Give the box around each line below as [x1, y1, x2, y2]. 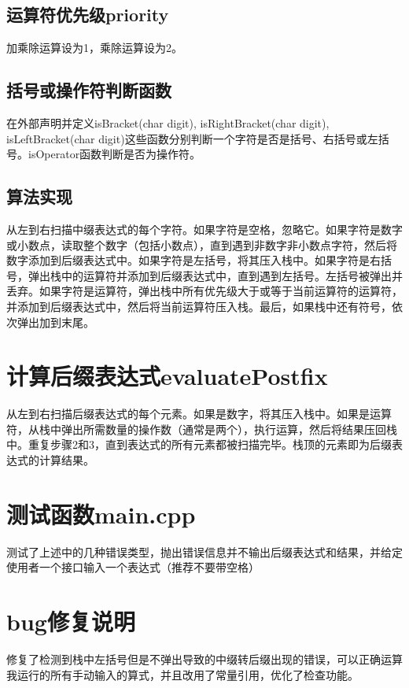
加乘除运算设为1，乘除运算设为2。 [6, 39, 182, 56]
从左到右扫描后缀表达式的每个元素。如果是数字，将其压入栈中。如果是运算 [6, 405, 392, 422]
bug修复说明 [6, 605, 135, 638]
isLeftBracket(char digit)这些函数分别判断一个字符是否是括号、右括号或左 [6, 130, 378, 146]
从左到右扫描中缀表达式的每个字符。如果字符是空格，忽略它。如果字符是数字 [6, 220, 403, 237]
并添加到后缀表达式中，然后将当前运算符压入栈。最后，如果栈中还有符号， [6, 298, 392, 314]
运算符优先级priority [6, 2, 169, 27]
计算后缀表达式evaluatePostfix [6, 360, 328, 392]
